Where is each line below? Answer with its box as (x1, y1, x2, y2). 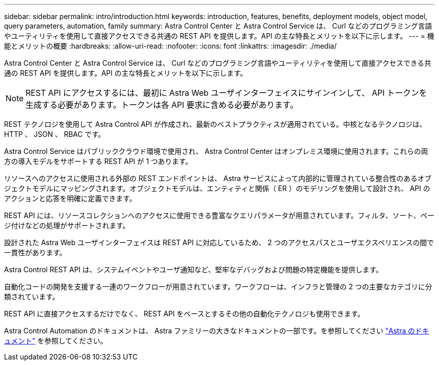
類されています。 (4, 292, 60, 301)
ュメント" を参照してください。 (4, 336, 107, 345)
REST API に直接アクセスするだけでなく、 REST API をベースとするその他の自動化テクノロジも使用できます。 (4, 309, 365, 318)
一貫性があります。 (4, 248, 67, 257)
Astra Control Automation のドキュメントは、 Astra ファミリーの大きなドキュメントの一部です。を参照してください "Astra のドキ (4, 326, 429, 335)
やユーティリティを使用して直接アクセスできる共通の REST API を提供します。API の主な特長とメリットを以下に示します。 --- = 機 (4, 32, 434, 40)
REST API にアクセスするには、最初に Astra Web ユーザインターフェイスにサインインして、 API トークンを (26, 88, 427, 98)
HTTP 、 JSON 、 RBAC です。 (4, 130, 105, 138)
